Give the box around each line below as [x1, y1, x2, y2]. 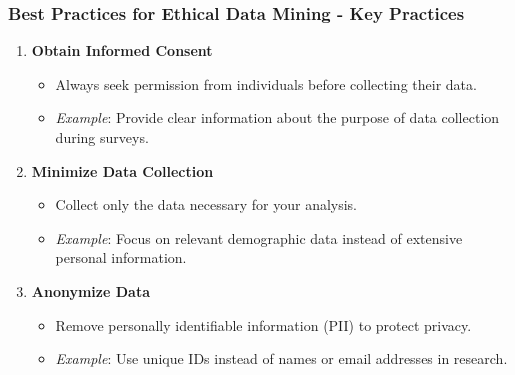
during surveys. [55, 127, 149, 147]
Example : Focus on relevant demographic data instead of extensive [55, 227, 463, 248]
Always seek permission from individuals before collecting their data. [55, 73, 477, 94]
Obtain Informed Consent [31, 40, 213, 61]
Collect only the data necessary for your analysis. [55, 194, 358, 215]
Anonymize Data [31, 280, 150, 301]
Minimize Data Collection [31, 160, 214, 181]
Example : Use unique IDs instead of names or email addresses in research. [55, 348, 508, 369]
